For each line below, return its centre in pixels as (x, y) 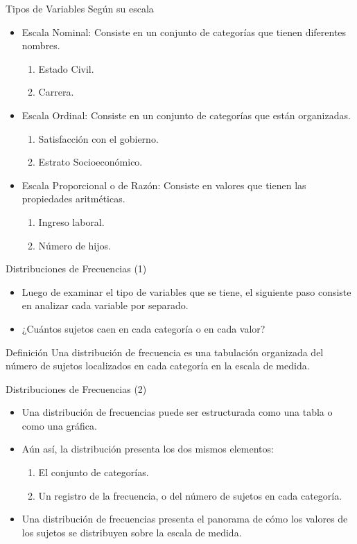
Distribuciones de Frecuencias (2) (76, 388)
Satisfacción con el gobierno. (98, 138)
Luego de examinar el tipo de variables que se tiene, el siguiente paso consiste (186, 291)
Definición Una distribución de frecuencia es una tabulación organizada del (165, 352)
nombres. (41, 45)
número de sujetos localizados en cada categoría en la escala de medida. (158, 366)
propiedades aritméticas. (73, 199)
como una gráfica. (59, 425)
